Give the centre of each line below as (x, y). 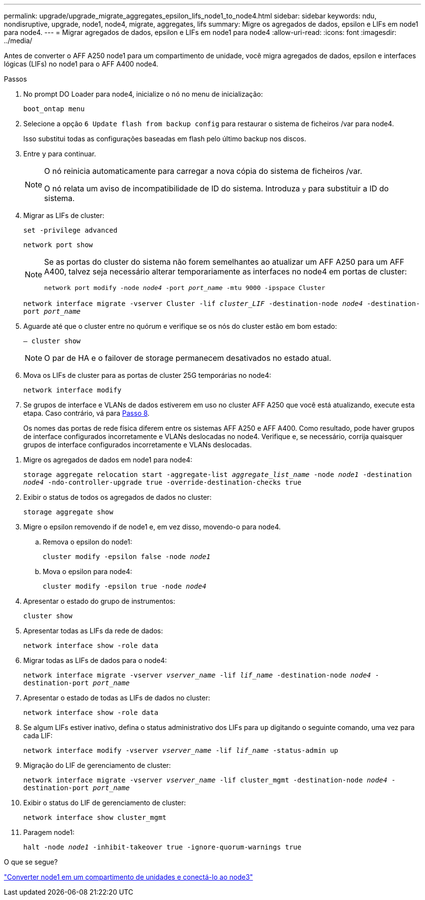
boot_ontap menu (54, 109)
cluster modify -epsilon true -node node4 (125, 586)
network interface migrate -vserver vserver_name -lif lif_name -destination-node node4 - (201, 675)
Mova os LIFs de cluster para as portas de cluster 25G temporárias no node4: (147, 375)
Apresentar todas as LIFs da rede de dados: (93, 631)
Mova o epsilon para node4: (88, 571)
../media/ (18, 41)
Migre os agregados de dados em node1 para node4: (108, 460)
